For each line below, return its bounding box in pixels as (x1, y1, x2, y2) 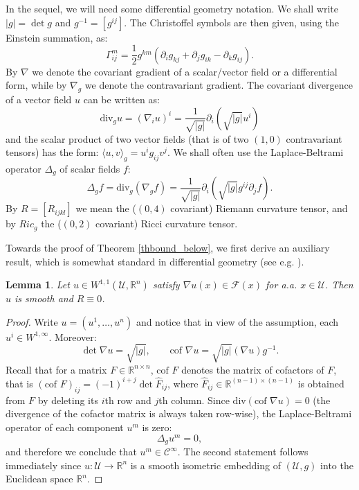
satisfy (152, 277, 180, 292)
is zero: (142, 419, 172, 434)
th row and (104, 392, 151, 407)
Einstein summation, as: (6, 30, 108, 44)
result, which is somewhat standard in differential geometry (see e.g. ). (6, 254, 304, 268)
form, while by (6, 78, 67, 92)
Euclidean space (6, 471, 73, 486)
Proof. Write (6, 314, 58, 329)
